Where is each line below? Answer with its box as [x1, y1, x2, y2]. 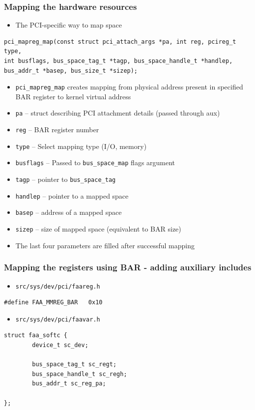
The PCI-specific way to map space [15, 20, 122, 30]
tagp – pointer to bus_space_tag [15, 174, 116, 184]
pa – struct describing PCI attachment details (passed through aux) [15, 108, 220, 118]
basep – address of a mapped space [15, 207, 122, 217]
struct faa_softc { [4, 332, 67, 339]
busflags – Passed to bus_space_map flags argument [15, 157, 175, 168]
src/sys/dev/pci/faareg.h [15, 283, 100, 290]
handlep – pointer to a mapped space [15, 190, 129, 201]
